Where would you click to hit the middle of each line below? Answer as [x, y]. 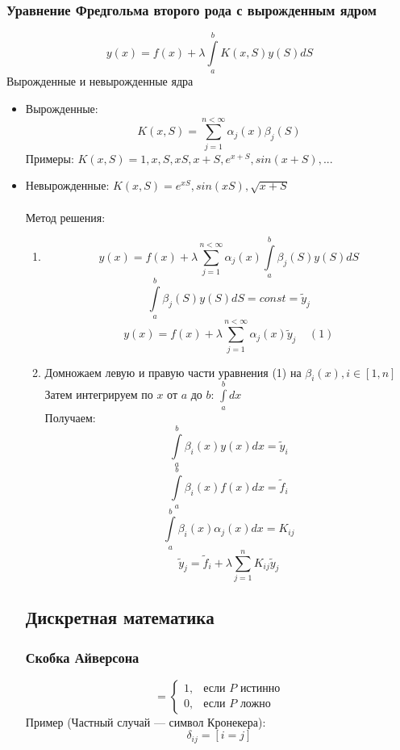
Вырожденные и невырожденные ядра [100, 81]
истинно [260, 689]
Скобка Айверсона [82, 657]
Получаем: [70, 417]
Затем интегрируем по [99, 394]
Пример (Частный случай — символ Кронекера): [146, 721]
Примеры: [50, 158]
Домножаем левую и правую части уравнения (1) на [173, 372]
